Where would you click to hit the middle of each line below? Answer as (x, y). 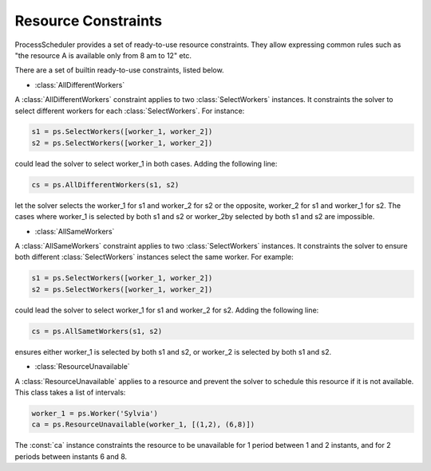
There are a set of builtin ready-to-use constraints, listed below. (119, 70)
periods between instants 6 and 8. (71, 456)
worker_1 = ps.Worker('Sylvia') (95, 413)
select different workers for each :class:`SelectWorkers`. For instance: (130, 111)
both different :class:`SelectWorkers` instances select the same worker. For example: (154, 257)
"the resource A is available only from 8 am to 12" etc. (103, 55)
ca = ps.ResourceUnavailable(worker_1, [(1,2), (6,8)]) (143, 425)
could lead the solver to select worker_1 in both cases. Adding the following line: (146, 163)
